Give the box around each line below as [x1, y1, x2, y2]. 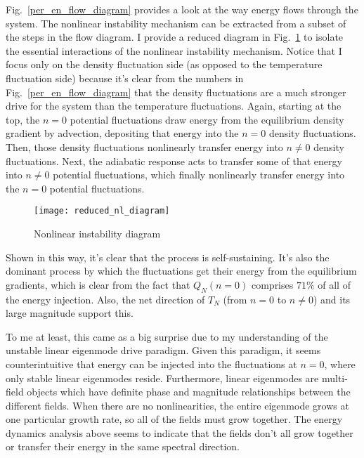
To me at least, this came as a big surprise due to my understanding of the [6, 329, 328, 343]
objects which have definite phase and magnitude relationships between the [27, 384, 351, 399]
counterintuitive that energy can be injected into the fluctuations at [6, 356, 297, 371]
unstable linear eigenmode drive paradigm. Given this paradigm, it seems [6, 343, 321, 358]
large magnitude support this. [6, 306, 134, 320]
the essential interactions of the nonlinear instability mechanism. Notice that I [6, 43, 342, 58]
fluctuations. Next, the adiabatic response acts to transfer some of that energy [6, 153, 342, 168]
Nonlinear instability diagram [34, 225, 161, 240]
